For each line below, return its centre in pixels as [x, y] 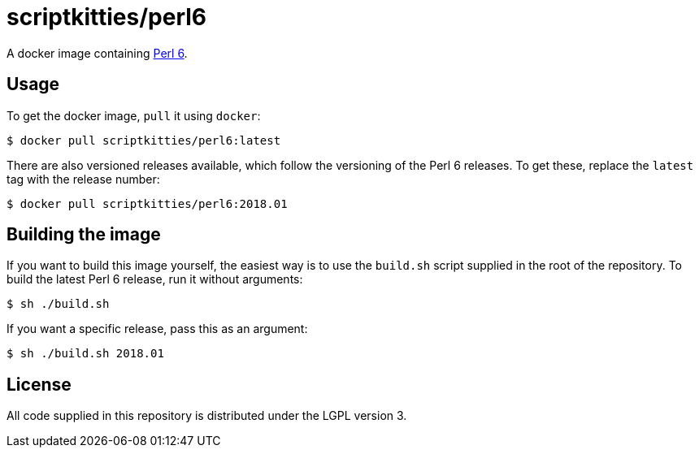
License [39, 384]
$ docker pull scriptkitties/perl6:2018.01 [147, 203]
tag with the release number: [83, 179]
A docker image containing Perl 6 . [97, 53]
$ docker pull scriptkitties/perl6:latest [144, 140]
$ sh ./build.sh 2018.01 [85, 354]
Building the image [84, 235]
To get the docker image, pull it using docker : [134, 115]
